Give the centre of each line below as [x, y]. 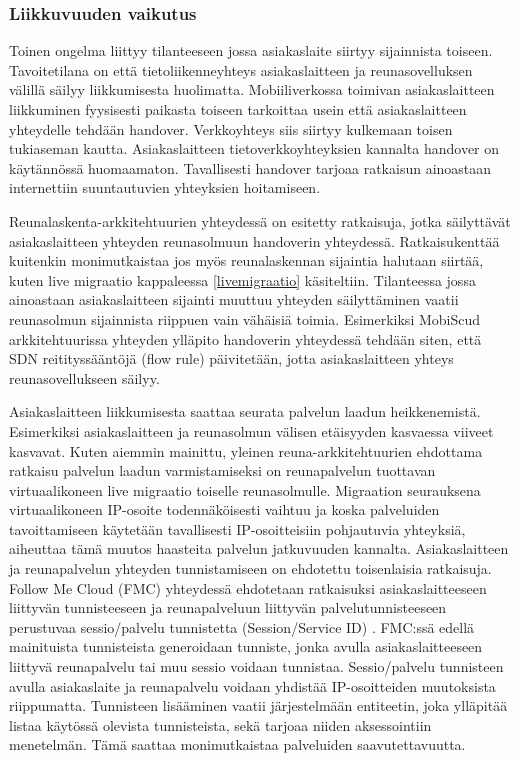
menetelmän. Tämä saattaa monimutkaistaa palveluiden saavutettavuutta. [237, 744]
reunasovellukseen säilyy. [84, 377]
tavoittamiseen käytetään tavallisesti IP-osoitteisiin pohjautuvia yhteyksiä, [237, 528]
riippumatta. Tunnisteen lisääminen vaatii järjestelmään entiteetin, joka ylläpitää [258, 705]
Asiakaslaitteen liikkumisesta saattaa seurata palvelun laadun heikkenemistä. [245, 411]
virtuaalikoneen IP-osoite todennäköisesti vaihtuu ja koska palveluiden [224, 509]
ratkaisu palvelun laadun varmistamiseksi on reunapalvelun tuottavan [222, 470]
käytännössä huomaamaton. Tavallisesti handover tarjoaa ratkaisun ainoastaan [250, 167]
